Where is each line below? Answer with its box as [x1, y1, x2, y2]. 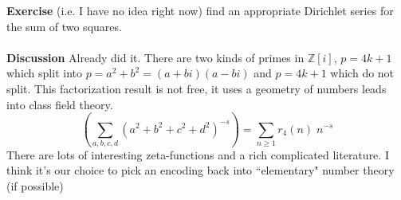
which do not [330, 65, 395, 81]
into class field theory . [6, 96, 113, 112]
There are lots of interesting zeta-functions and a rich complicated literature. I [6, 146, 389, 163]
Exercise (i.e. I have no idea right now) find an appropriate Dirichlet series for [6, 2, 394, 18]
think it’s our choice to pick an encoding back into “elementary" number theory [6, 162, 395, 178]
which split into [6, 65, 82, 81]
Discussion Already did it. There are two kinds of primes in [6, 49, 305, 65]
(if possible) [6, 178, 64, 194]
